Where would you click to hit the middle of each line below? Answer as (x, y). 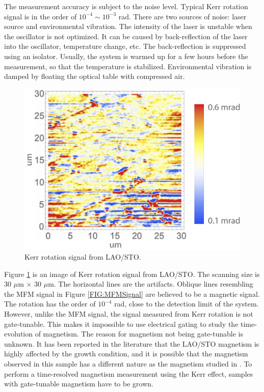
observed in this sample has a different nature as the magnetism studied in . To (128, 364)
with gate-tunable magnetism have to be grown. (79, 384)
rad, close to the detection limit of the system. (187, 304)
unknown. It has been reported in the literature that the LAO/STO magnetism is (132, 343)
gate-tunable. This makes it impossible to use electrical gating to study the (121, 324)
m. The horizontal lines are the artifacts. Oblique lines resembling (151, 284)
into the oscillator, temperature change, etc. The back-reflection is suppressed (125, 46)
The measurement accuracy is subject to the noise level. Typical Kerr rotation (126, 6)
